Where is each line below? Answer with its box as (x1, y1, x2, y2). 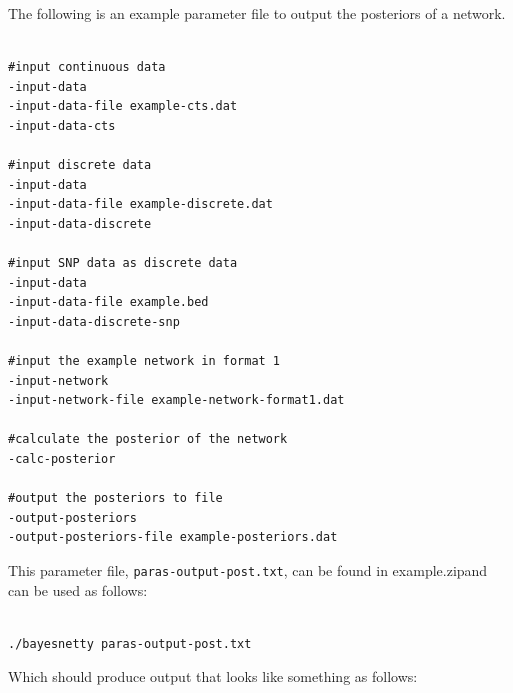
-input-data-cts (8, 118, 116, 133)
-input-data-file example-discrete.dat (8, 197, 273, 212)
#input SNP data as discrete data (8, 256, 238, 271)
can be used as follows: (8, 579, 148, 600)
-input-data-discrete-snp (8, 314, 180, 329)
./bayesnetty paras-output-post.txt (8, 636, 252, 651)
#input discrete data (8, 158, 152, 173)
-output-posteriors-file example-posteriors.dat (8, 530, 338, 545)
